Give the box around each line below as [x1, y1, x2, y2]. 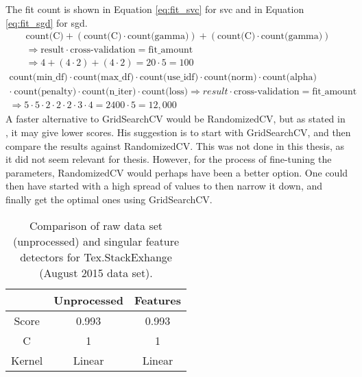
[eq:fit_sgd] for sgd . [5, 15, 88, 29]
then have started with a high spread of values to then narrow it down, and [5, 179, 323, 193]
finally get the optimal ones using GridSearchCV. [5, 192, 213, 206]
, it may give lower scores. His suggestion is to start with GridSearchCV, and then [5, 125, 351, 139]
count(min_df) [9, 73, 68, 83]
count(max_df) [73, 73, 134, 83]
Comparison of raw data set [29, 217, 163, 233]
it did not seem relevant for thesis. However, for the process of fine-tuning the [5, 152, 332, 166]
